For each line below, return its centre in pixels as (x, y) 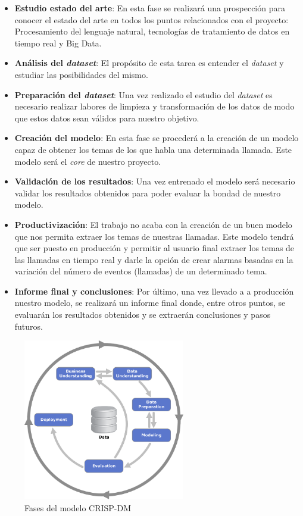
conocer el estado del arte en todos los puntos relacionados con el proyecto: (151, 19)
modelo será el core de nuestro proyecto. (88, 161)
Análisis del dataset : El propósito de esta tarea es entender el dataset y (149, 63)
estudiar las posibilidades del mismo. (81, 74)
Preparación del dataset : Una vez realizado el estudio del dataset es (143, 94)
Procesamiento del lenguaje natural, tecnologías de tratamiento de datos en (152, 31)
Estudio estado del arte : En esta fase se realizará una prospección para (150, 8)
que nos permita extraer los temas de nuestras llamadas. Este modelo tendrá (154, 236)
